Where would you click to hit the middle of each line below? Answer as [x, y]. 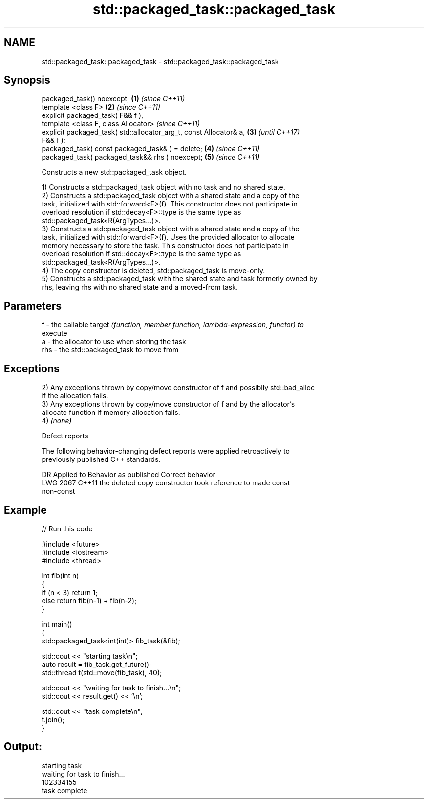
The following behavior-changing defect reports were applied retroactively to [166, 451]
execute [54, 333]
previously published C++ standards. [101, 459]
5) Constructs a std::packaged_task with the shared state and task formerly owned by [180, 279]
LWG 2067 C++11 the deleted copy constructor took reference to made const [166, 483]
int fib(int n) [60, 575]
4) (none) [57, 421]
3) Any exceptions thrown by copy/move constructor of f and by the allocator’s [168, 404]
